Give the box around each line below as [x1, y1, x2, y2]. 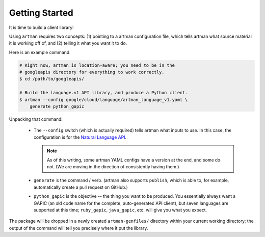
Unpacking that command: [9, 116, 63, 122]
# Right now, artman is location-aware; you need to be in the [19, 62, 175, 68]
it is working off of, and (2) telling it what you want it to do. [9, 40, 127, 46]
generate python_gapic [29, 104, 84, 109]
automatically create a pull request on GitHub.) [33, 184, 128, 190]
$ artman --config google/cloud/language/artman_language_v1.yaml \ [19, 97, 188, 103]
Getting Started [9, 7, 74, 18]
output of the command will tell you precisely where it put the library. [9, 225, 148, 231]
